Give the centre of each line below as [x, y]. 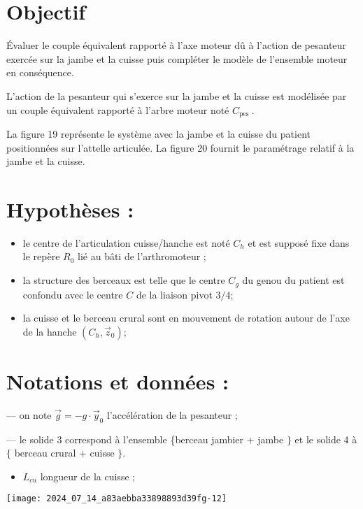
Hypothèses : [70, 209]
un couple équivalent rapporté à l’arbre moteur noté [118, 109]
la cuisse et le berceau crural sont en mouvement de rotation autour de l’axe [186, 318]
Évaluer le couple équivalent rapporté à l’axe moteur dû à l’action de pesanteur [176, 45]
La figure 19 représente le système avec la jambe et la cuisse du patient [158, 133]
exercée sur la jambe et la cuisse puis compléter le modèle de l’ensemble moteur [177, 58]
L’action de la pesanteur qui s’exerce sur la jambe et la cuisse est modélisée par [177, 95]
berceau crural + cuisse [64, 453]
